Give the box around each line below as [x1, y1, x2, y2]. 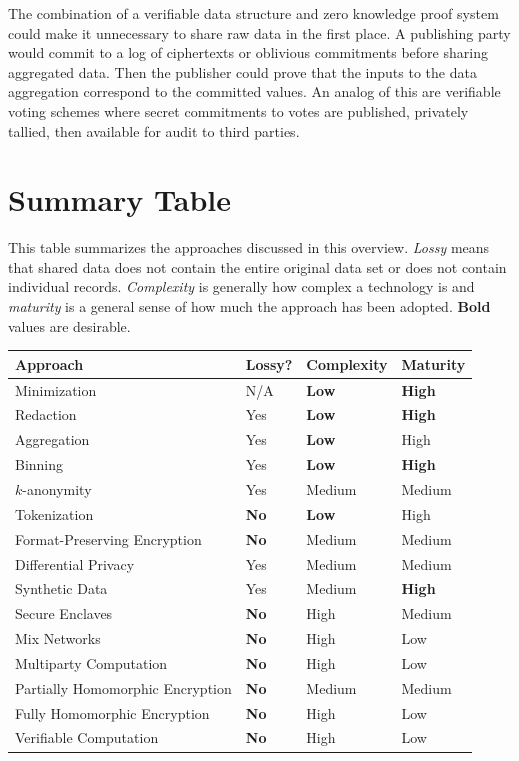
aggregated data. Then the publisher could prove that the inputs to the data [8, 61, 477, 82]
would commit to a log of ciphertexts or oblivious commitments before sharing [8, 42, 488, 63]
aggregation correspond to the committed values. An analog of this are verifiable [8, 81, 501, 102]
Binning [15, 454, 64, 475]
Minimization [15, 379, 97, 400]
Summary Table [8, 179, 232, 220]
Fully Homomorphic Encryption [15, 702, 210, 723]
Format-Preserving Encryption [15, 528, 202, 549]
